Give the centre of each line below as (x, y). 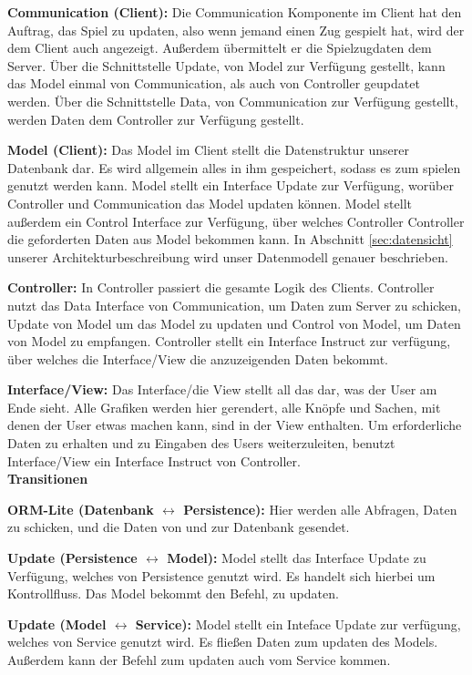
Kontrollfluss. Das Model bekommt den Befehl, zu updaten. (173, 593)
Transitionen (48, 479)
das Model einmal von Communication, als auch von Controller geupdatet (214, 83)
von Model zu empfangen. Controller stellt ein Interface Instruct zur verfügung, (229, 341)
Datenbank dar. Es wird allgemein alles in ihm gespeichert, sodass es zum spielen (234, 167)
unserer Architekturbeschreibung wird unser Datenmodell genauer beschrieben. (228, 256)
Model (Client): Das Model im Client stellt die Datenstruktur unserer (209, 150)
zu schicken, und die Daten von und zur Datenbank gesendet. (179, 527)
